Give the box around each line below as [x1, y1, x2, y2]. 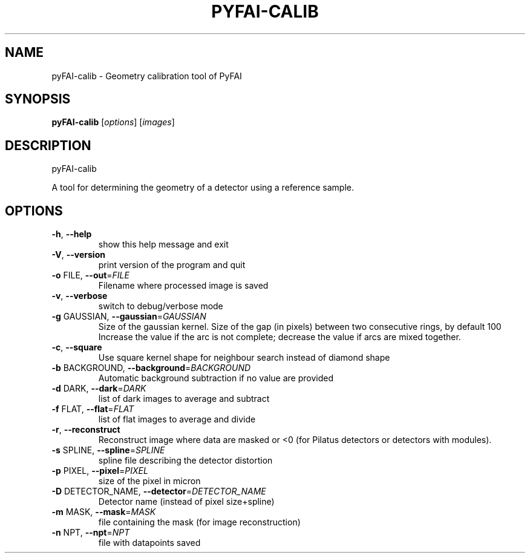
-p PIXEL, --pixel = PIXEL [51, 465, 148, 476]
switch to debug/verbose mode [98, 301, 223, 312]
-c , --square [51, 342, 102, 353]
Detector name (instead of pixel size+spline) [98, 496, 275, 507]
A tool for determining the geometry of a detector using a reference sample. [51, 182, 354, 193]
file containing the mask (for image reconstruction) [98, 517, 301, 528]
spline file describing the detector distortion [98, 455, 273, 466]
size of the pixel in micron [98, 476, 201, 487]
